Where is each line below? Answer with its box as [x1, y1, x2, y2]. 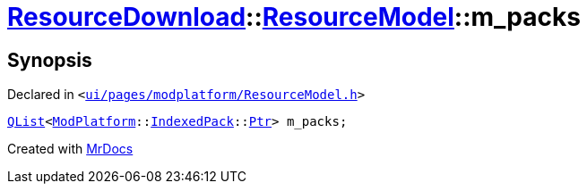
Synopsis [7, 48, 92, 71]
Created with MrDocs [7, 141, 134, 157]
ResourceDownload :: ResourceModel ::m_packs [7, 2, 581, 32]
